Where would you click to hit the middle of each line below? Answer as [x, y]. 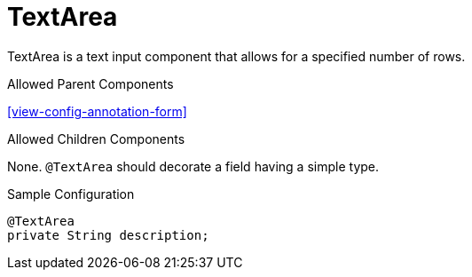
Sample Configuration [71, 194]
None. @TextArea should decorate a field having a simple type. [193, 166]
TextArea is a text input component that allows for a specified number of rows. [236, 56]
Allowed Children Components [96, 138]
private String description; [108, 235]
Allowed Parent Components [90, 83]
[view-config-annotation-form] [97, 111]
